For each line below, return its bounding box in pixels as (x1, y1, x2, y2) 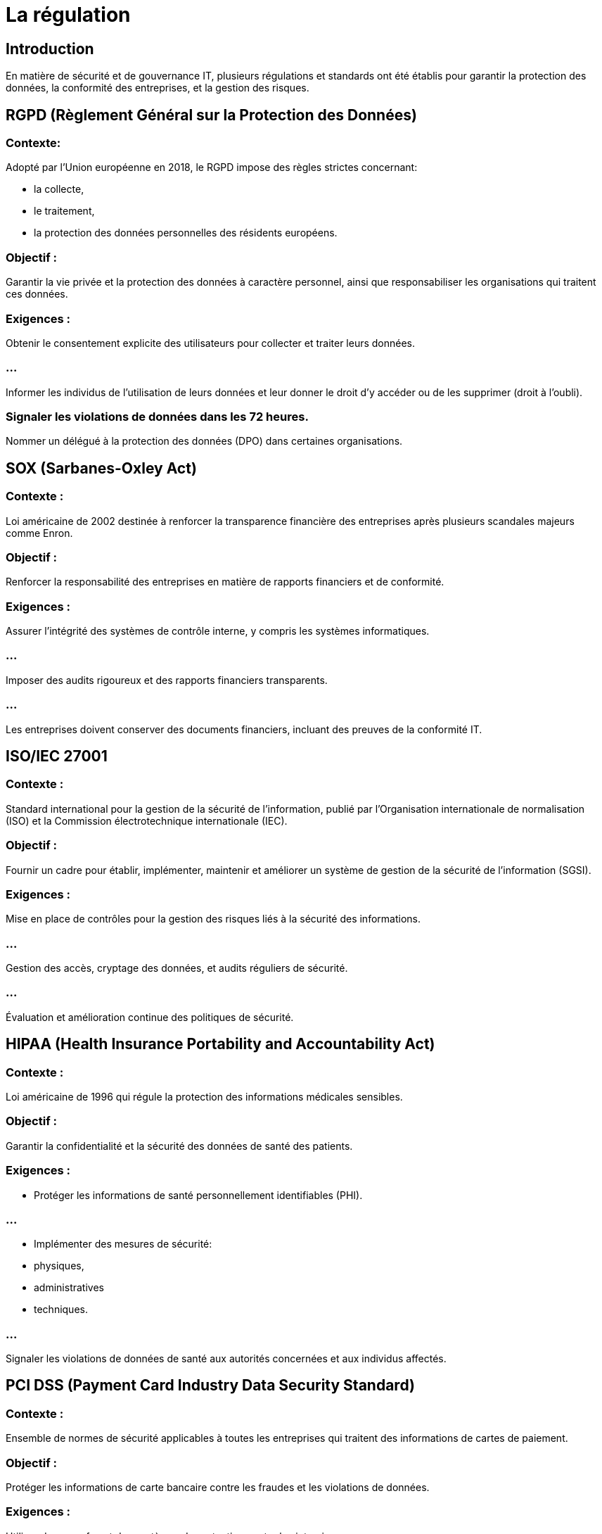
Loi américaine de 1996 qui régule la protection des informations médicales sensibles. (6, 1091, 403, 1103)
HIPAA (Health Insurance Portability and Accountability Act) (6, 1035, 435, 1053)
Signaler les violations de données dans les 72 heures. (6, 410, 309, 424)
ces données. (6, 288, 68, 300)
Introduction (6, 39, 94, 58)
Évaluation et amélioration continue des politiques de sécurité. (6, 1010, 294, 1023)
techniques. (34, 1303, 88, 1316)
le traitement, (34, 205, 95, 217)
